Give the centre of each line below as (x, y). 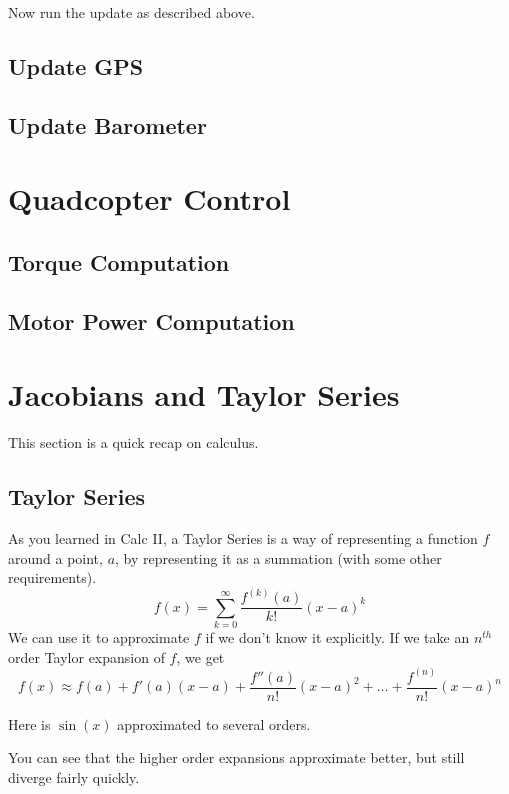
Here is (29, 723)
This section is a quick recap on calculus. (133, 442)
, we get (200, 656)
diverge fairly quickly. (74, 776)
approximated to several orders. (214, 723)
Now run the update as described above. (131, 12)
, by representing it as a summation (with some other (278, 557)
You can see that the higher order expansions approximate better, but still (236, 757)
